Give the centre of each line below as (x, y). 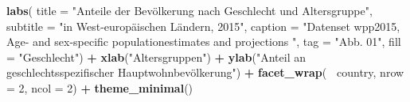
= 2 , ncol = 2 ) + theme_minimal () (100, 87)
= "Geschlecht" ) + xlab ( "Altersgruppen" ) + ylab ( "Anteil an (156, 57)
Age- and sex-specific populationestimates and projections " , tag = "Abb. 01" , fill (204, 42)
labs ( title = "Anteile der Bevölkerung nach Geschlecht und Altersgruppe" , (189, 10)
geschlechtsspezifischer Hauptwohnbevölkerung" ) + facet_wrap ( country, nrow (205, 72)
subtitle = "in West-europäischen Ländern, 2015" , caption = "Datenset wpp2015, (203, 26)
